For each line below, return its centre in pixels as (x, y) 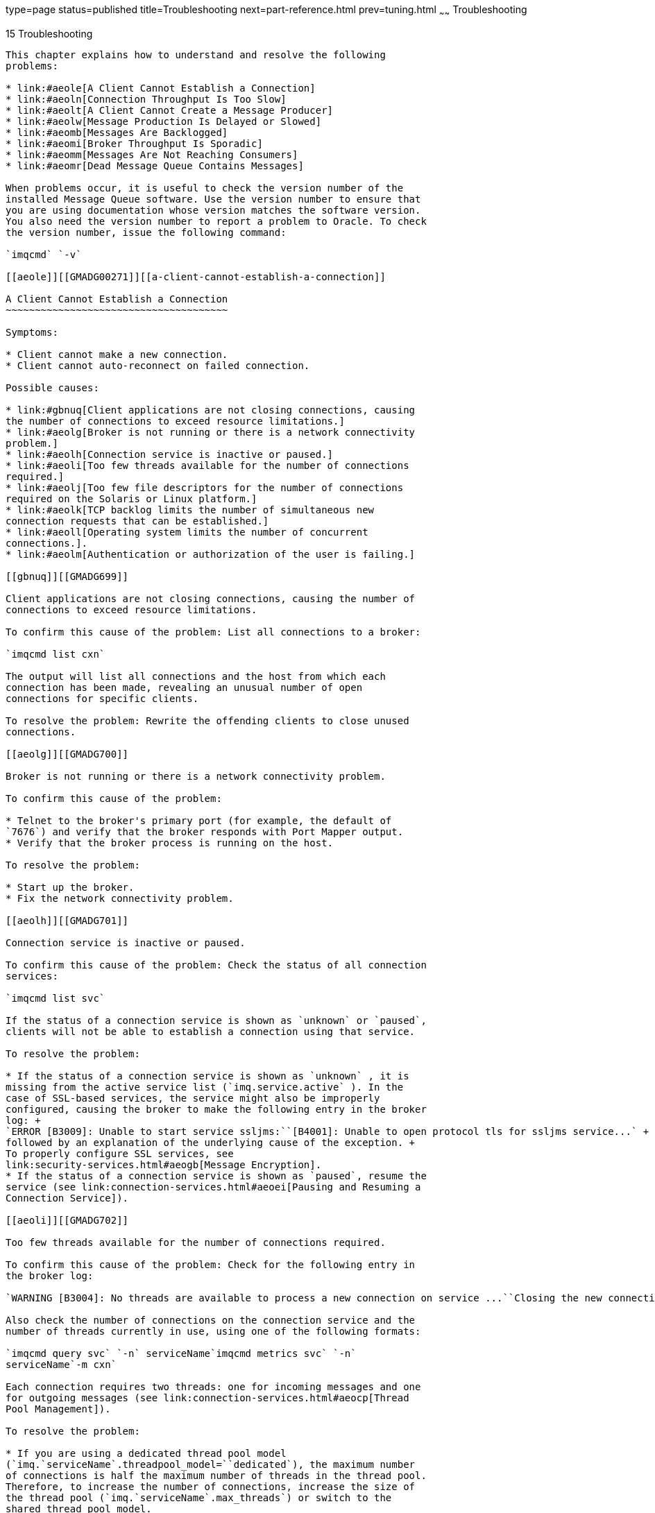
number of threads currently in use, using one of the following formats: (213, 1331)
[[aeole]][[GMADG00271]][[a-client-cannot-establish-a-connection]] (196, 276)
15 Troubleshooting (49, 33)
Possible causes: (52, 387)
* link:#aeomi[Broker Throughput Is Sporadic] (134, 143)
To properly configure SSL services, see (120, 1153)
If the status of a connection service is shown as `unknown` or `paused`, (216, 1020)
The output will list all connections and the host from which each (196, 676)
